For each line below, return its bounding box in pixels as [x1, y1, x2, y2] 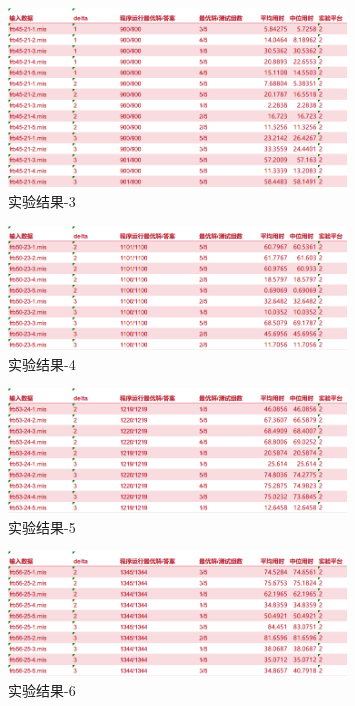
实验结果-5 [8, 516, 76, 537]
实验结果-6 [8, 679, 76, 700]
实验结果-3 [8, 190, 76, 211]
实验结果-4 [8, 353, 76, 374]
